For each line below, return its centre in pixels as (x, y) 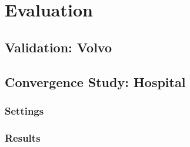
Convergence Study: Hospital (95, 81)
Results (23, 137)
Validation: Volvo (59, 47)
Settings (24, 110)
